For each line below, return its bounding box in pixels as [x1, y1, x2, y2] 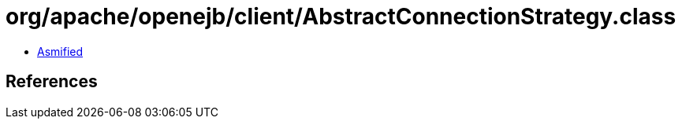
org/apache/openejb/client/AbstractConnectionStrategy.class [6, 3, 676, 30]
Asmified [37, 44, 84, 58]
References [6, 72, 98, 92]
